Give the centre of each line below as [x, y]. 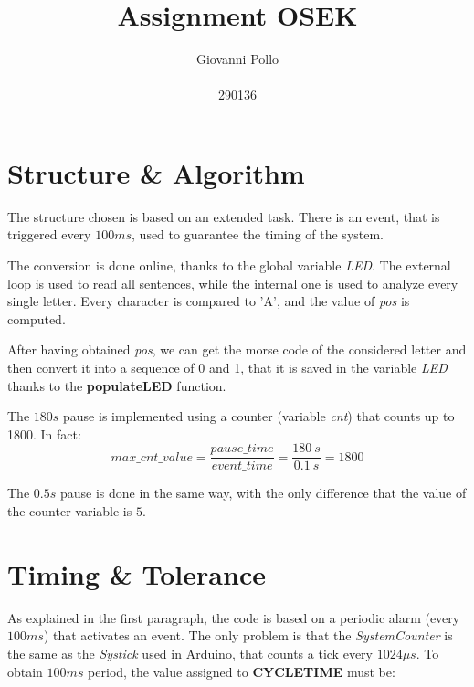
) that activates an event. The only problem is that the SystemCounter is [248, 635]
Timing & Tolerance [137, 573]
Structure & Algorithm [156, 172]
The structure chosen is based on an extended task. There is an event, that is [224, 216]
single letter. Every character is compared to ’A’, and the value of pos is [209, 301]
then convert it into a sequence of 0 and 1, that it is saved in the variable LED [227, 367]
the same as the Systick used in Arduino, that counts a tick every [190, 653]
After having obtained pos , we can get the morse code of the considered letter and [237, 349]
